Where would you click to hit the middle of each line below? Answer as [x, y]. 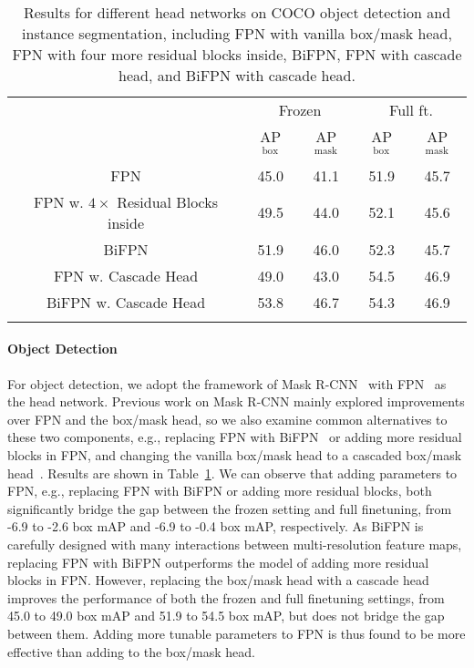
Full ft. [411, 110]
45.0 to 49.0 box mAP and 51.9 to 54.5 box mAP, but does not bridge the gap [226, 616]
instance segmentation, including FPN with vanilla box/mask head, [237, 33]
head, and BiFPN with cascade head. [237, 75]
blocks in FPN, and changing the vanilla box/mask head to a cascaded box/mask [235, 454]
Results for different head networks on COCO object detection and [237, 12]
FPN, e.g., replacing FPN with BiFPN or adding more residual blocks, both [220, 491]
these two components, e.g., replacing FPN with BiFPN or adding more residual [235, 437]
